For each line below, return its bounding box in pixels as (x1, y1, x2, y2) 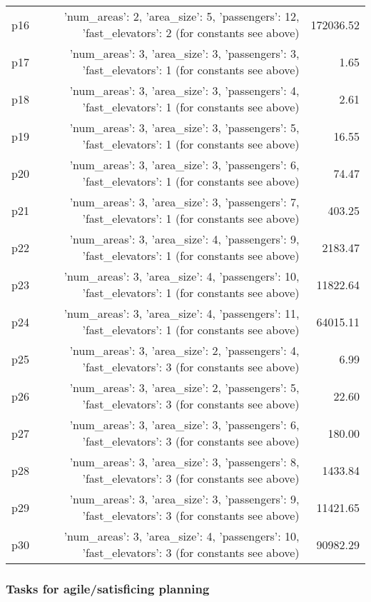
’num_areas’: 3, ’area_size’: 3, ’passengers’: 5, (69, 119, 300, 136)
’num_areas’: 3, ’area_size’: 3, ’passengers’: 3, (69, 45, 300, 61)
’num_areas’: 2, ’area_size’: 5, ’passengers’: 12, (63, 8, 300, 24)
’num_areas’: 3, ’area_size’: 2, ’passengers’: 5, (69, 379, 300, 396)
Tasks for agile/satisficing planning (6, 579, 210, 597)
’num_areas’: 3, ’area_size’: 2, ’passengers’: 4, (69, 342, 300, 358)
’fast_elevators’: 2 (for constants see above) (82, 24, 300, 41)
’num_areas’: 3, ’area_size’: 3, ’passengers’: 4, (69, 82, 300, 99)
